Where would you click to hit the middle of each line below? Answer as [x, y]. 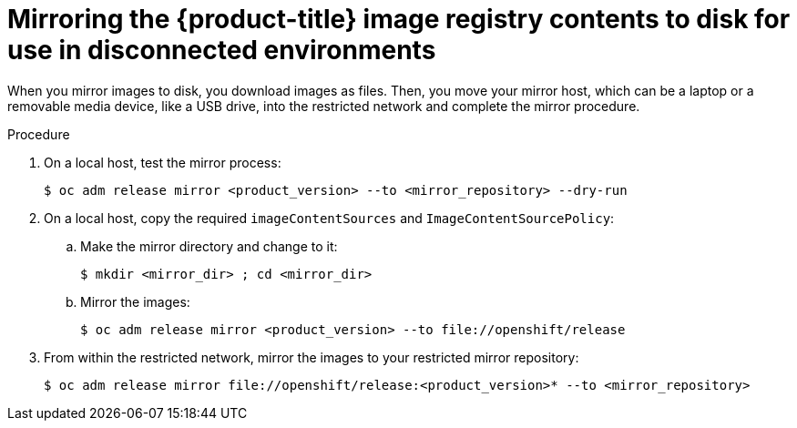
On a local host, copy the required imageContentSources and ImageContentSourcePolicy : [329, 218]
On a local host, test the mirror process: [163, 162]
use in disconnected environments [222, 50]
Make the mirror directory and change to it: [209, 246]
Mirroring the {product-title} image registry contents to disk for [399, 19]
